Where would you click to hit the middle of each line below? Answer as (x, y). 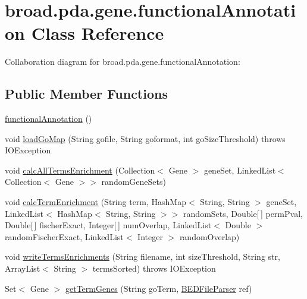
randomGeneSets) (134, 182)
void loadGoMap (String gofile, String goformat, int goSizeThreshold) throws (145, 138)
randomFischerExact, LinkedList (64, 236)
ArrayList (23, 268)
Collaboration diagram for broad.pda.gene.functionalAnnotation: (123, 62)
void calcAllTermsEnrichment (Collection (80, 170)
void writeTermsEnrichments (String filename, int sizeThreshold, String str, (142, 256)
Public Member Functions (86, 94)
